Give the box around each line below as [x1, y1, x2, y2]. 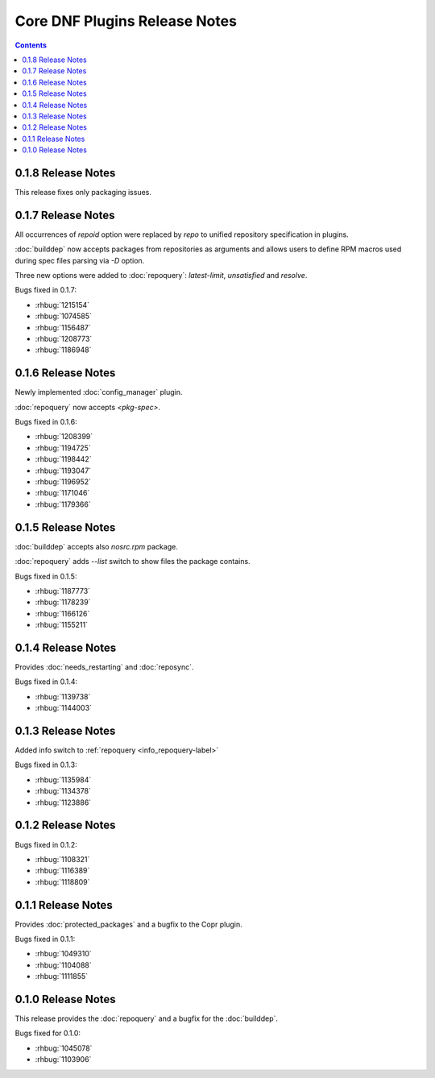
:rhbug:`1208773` [35, 334, 93, 343]
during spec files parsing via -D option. [14, 255, 145, 265]
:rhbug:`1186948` [35, 345, 92, 354]
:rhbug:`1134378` [35, 786, 92, 796]
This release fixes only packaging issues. [14, 187, 152, 197]
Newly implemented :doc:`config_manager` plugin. [14, 388, 183, 397]
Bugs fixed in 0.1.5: [14, 571, 77, 581]
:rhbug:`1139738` [35, 691, 91, 701]
